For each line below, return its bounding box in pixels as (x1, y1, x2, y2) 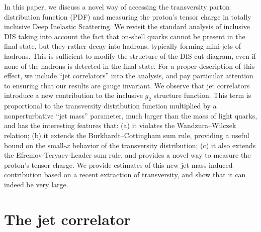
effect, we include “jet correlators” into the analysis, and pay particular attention (4, 70, 253, 81)
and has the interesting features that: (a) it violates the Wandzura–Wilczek (4, 120, 236, 131)
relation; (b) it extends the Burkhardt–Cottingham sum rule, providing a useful (4, 130, 249, 140)
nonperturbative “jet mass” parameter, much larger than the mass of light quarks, (4, 110, 257, 121)
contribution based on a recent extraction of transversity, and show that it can (4, 169, 246, 180)
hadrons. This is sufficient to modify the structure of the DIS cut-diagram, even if (4, 50, 256, 61)
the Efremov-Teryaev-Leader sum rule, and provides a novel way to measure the (4, 150, 251, 160)
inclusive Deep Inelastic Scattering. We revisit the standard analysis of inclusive (4, 21, 250, 32)
